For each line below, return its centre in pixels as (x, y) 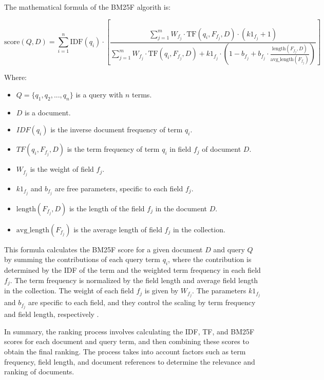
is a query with (99, 95)
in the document (181, 208)
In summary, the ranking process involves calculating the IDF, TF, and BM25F (129, 331)
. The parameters (219, 291)
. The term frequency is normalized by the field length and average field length (134, 280)
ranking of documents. (39, 372)
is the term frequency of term (113, 149)
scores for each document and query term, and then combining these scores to (127, 341)
